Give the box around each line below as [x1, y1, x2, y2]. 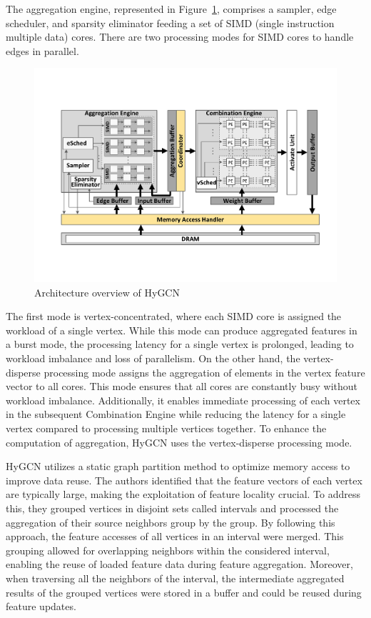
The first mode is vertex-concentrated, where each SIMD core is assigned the [6, 309, 342, 324]
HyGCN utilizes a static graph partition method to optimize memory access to [6, 459, 350, 474]
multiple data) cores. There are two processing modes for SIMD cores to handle [6, 29, 354, 44]
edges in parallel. [6, 43, 79, 58]
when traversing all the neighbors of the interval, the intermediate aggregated [6, 570, 345, 585]
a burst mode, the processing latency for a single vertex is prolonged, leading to [6, 337, 354, 352]
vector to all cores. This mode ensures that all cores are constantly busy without [6, 379, 358, 394]
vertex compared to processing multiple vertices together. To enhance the [6, 420, 327, 435]
